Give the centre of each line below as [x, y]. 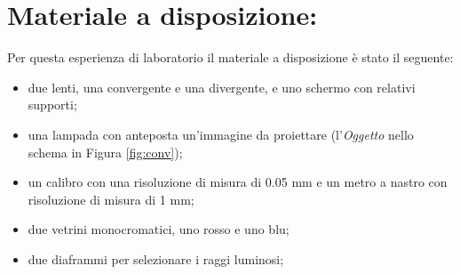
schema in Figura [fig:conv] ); [105, 152]
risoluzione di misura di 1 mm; [111, 199]
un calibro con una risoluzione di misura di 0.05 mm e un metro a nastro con [238, 182]
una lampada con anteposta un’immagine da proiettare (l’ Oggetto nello [221, 134]
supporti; [52, 105]
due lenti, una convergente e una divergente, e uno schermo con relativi [222, 87]
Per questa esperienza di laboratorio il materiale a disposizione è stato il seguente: [230, 57]
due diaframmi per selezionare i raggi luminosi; [156, 258]
